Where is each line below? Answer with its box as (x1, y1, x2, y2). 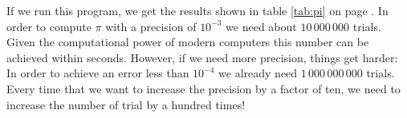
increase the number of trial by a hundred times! (6, 96, 246, 112)
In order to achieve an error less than (6, 65, 189, 81)
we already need (218, 65, 298, 81)
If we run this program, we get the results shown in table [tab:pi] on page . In (6, 2, 389, 18)
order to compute (6, 18, 92, 34)
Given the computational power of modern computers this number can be (6, 33, 369, 50)
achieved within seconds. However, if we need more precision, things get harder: (6, 49, 398, 65)
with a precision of (105, 18, 197, 34)
